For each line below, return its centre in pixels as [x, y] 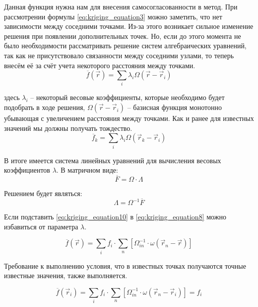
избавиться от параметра [41, 226]
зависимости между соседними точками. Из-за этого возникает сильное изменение [129, 26]
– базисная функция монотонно [174, 107]
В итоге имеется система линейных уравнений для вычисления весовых [113, 160]
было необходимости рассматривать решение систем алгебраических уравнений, [125, 46]
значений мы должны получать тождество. [68, 128]
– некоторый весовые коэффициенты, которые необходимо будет [128, 97]
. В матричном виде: [87, 170]
